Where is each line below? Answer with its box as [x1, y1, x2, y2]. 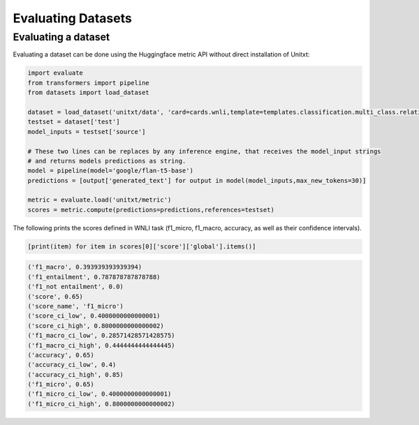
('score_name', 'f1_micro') [27, 302, 124, 310]
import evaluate [27, 69, 84, 77]
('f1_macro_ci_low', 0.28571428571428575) [27, 331, 175, 340]
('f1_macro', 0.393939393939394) [27, 263, 142, 271]
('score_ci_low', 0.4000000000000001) [27, 312, 161, 320]
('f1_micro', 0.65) [27, 380, 94, 389]
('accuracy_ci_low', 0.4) [27, 361, 117, 369]
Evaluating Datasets [13, 10, 132, 26]
